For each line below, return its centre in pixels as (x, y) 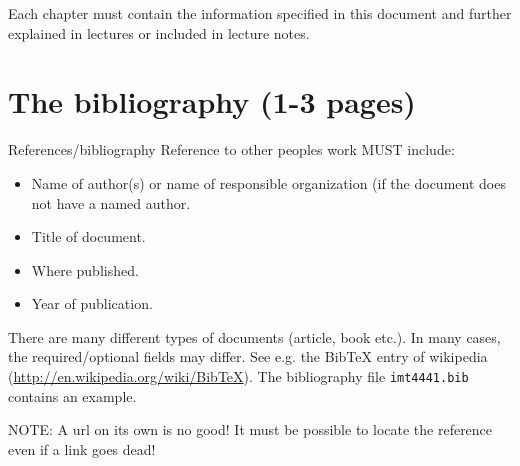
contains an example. (72, 395)
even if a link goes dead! (82, 448)
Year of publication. (92, 303)
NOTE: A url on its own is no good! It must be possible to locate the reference (250, 429)
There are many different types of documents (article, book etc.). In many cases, (254, 336)
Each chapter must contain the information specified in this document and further (260, 13)
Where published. (85, 269)
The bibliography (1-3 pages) (212, 101)
